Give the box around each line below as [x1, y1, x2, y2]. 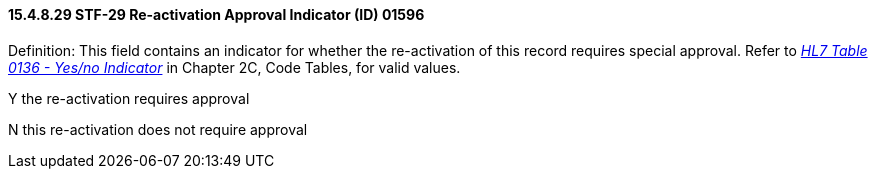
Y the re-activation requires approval [8, 89, 250, 107]
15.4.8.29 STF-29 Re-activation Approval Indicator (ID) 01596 [8, 6, 425, 23]
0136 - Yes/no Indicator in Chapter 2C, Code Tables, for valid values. [8, 58, 461, 76]
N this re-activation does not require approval [8, 120, 308, 138]
